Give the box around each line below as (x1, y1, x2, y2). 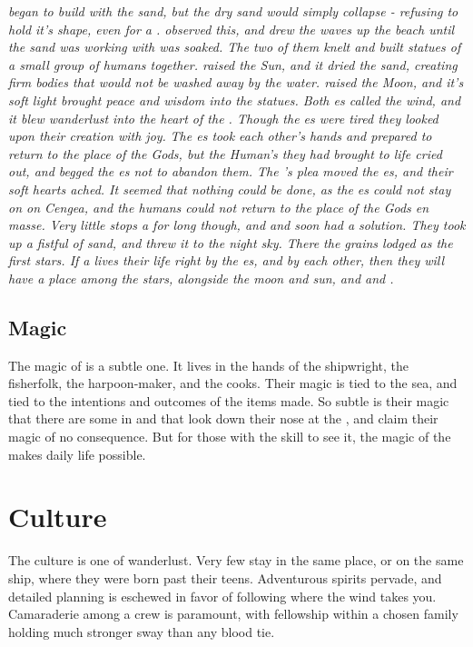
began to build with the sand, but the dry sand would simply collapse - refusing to (8, 2, 458, 20)
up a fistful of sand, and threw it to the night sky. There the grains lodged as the (8, 233, 453, 252)
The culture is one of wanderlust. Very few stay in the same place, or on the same (8, 551, 464, 570)
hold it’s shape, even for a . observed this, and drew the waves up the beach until (8, 19, 455, 38)
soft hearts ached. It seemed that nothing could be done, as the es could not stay (8, 179, 451, 198)
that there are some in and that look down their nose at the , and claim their (8, 409, 439, 428)
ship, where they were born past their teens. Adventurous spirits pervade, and (8, 568, 442, 587)
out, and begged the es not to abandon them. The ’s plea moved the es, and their (8, 162, 453, 181)
